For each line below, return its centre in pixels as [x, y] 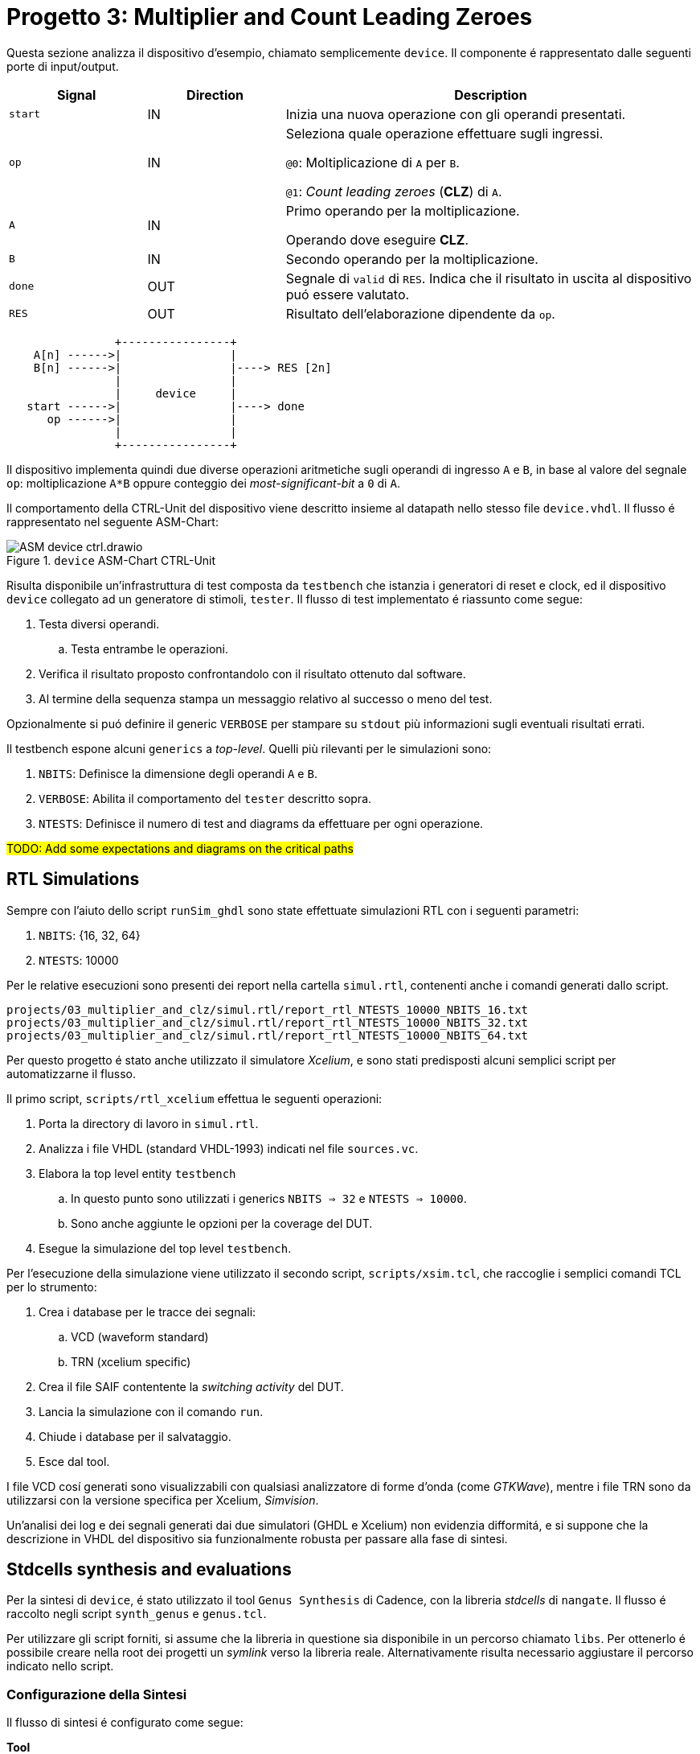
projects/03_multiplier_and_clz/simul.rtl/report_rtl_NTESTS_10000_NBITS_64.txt [268, 1035]
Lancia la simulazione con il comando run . [151, 1411]
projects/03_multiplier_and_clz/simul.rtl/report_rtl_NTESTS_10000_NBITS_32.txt [268, 1022]
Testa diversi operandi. [99, 624]
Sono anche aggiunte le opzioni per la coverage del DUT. [222, 1223]
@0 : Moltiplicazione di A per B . [373, 162]
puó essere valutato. [348, 294]
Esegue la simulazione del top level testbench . [165, 1248]
